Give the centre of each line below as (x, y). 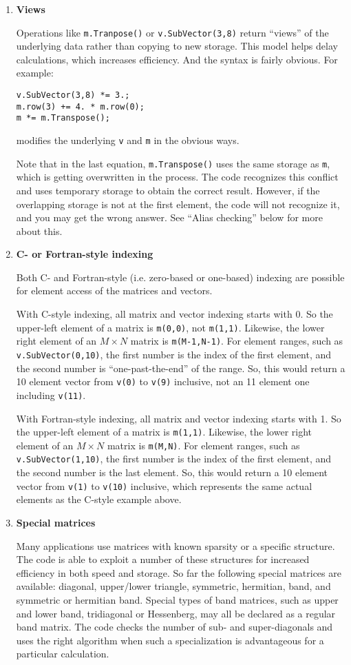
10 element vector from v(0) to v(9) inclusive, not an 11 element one (163, 381)
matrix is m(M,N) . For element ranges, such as (203, 445)
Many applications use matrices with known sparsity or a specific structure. (175, 545)
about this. (39, 231)
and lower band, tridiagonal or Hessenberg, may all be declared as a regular (176, 613)
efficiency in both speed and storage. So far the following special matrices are (179, 572)
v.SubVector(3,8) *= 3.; (73, 95)
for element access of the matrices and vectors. (114, 290)
